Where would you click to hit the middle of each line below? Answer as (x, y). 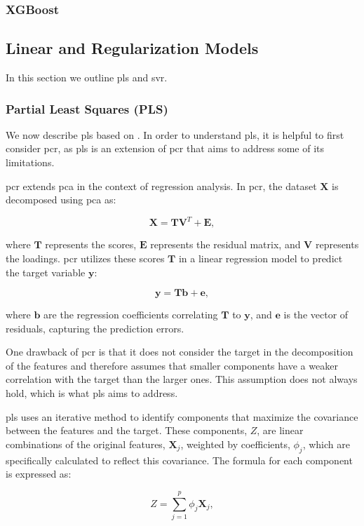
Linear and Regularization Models (132, 48)
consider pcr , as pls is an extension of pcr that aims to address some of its (165, 148)
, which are (326, 444)
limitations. (30, 162)
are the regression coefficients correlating (131, 315)
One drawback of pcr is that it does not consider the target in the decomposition (180, 352)
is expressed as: (39, 474)
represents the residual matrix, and (225, 244)
